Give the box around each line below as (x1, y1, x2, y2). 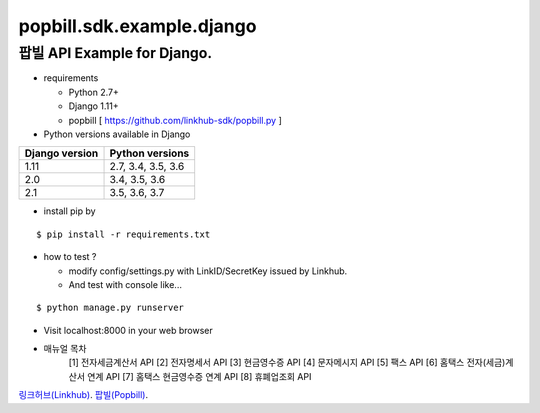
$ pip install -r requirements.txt (36, 228, 211, 240)
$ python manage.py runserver (36, 302, 185, 314)
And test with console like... (68, 278, 182, 290)
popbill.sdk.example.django (18, 15, 257, 37)
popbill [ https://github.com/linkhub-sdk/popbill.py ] (68, 114, 282, 126)
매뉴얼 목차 (43, 343, 87, 355)
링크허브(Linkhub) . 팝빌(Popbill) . (18, 389, 149, 401)
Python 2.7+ (68, 86, 120, 98)
